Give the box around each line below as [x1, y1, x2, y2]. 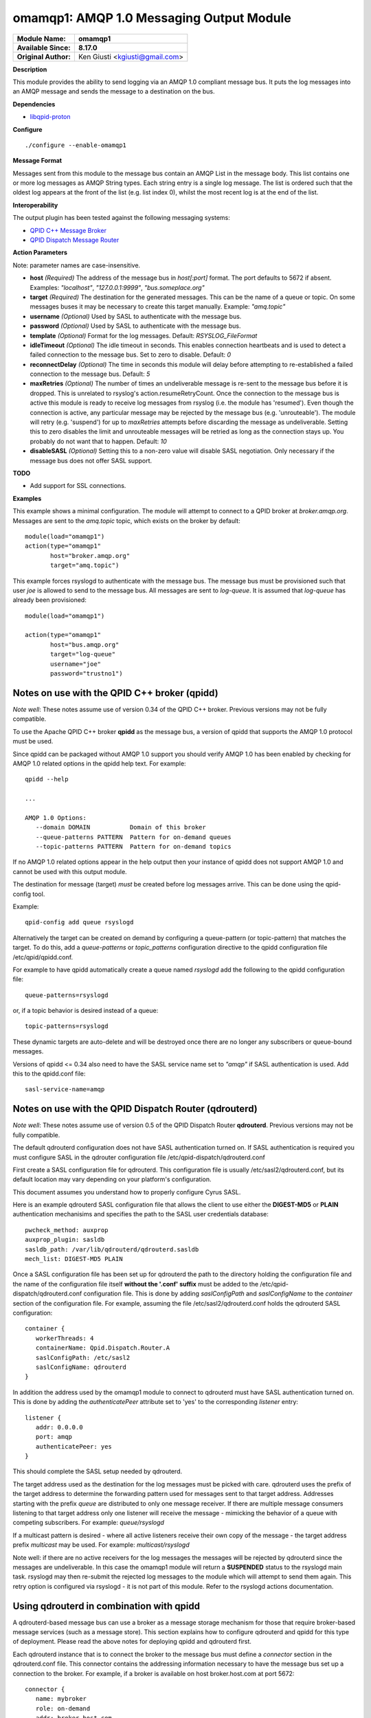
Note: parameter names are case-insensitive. [12, 261, 141, 269]
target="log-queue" [50, 650, 116, 658]
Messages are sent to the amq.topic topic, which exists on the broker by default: [12, 516, 240, 525]
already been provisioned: [12, 596, 87, 604]
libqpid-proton [30, 113, 71, 121]
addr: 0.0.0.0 [35, 1423, 83, 1431]
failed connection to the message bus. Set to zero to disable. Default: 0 [30, 350, 232, 359]
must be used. [12, 737, 54, 746]
